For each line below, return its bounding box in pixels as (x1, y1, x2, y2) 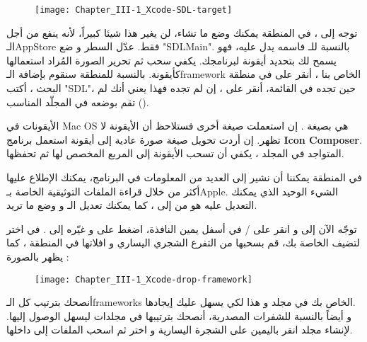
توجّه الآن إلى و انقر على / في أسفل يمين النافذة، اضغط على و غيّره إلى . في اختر (6, 221, 357, 236)
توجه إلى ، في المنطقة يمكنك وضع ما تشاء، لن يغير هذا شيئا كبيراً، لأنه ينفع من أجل (6, 25, 358, 40)
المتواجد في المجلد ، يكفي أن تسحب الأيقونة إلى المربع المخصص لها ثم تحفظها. (6, 146, 344, 161)
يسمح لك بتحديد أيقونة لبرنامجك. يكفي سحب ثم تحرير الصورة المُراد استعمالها (6, 52, 337, 67)
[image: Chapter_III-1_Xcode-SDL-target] (35, 5, 233, 15)
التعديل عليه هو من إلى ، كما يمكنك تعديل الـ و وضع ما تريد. (6, 198, 257, 212)
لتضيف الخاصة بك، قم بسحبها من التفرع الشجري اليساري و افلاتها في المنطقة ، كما (6, 235, 360, 250)
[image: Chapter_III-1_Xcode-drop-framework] (35, 274, 252, 285)
